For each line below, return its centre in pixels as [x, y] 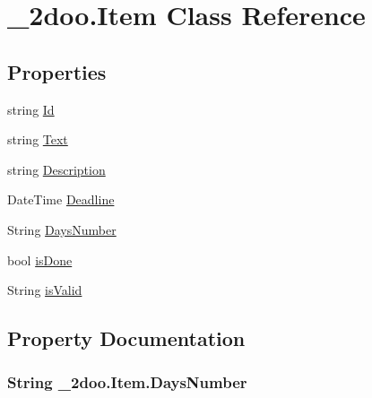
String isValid [45, 290]
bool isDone [40, 260]
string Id [31, 109]
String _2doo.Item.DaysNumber [127, 382]
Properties [57, 71]
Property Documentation [126, 338]
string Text [38, 139]
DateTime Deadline [61, 199]
